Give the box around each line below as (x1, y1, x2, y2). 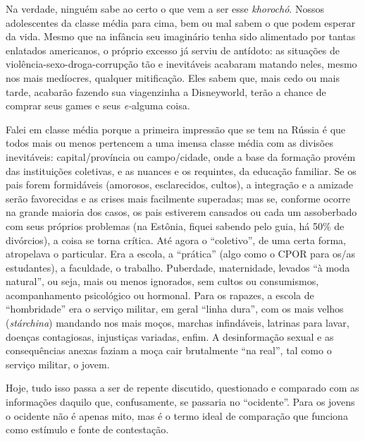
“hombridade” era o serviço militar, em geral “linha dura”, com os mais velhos (6, 301, 344, 316)
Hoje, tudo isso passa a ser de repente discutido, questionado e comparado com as (6, 380, 359, 395)
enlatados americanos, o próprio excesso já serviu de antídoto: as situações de (6, 42, 340, 57)
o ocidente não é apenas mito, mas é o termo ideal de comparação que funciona (6, 408, 348, 423)
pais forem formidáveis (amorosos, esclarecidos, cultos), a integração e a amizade (6, 177, 353, 192)
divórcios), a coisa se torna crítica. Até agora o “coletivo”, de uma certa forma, (6, 232, 347, 247)
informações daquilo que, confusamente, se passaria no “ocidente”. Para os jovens (6, 394, 355, 409)
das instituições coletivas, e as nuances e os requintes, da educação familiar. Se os (6, 163, 357, 178)
